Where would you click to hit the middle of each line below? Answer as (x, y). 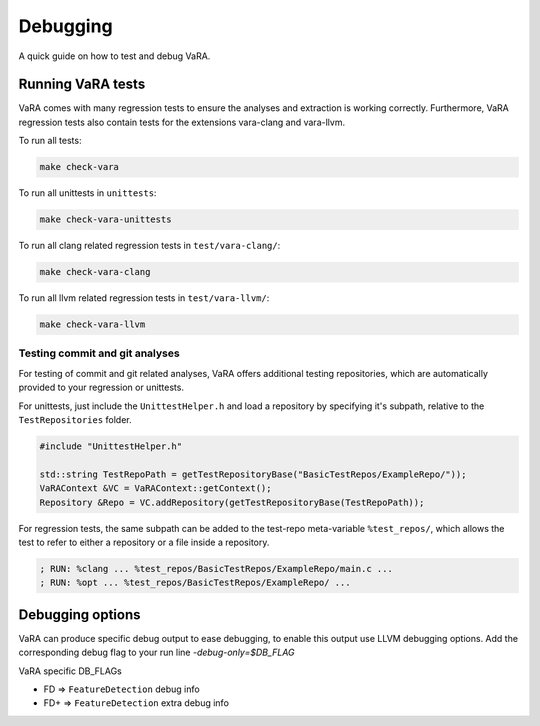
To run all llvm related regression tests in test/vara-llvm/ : (144, 298)
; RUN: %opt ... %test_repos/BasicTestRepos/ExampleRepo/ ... (195, 583)
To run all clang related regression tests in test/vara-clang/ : (149, 246)
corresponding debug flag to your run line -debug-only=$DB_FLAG (156, 652)
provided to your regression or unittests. (101, 387)
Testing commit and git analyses (99, 353)
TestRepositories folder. (75, 420)
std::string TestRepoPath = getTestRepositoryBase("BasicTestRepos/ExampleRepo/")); (253, 474)
